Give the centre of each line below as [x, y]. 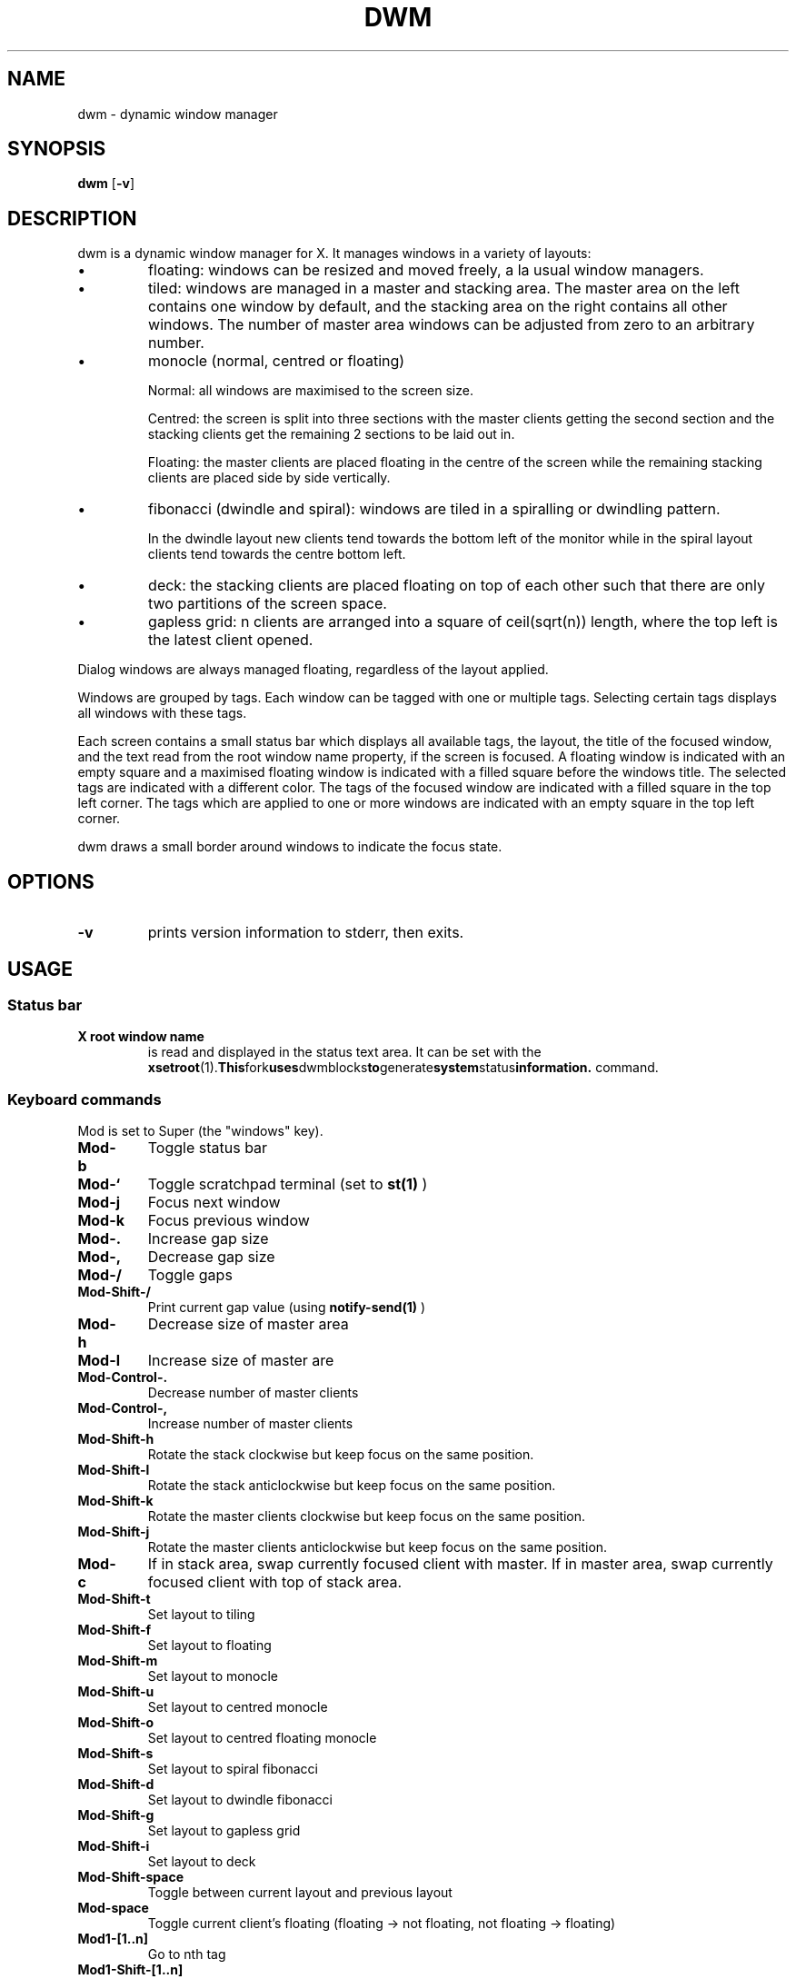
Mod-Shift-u [116, 1692]
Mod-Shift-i [114, 1846]
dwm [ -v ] [106, 184]
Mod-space [113, 1908]
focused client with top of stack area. [275, 1582]
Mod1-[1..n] [113, 1939]
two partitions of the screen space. [268, 604]
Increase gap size [208, 1239]
